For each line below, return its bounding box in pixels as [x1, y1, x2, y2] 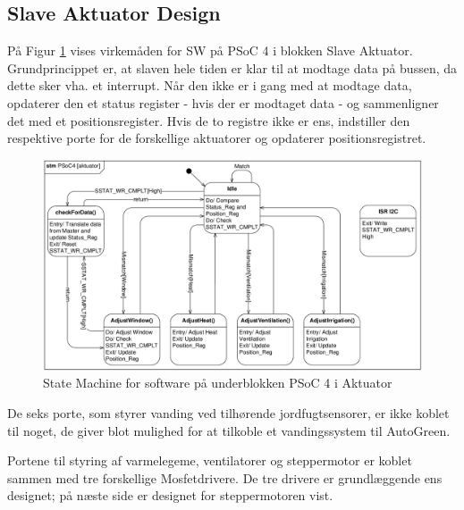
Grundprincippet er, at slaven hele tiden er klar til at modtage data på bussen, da [7, 58, 458, 77]
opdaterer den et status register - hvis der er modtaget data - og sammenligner [7, 93, 439, 112]
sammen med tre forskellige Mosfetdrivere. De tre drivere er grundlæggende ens [7, 468, 443, 487]
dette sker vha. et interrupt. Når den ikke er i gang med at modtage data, [7, 76, 412, 95]
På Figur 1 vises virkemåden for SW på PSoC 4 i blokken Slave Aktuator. [7, 41, 413, 60]
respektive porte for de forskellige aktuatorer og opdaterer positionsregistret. [7, 129, 426, 147]
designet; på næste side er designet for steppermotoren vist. [7, 486, 333, 505]
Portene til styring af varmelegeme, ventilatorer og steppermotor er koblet [7, 451, 412, 470]
